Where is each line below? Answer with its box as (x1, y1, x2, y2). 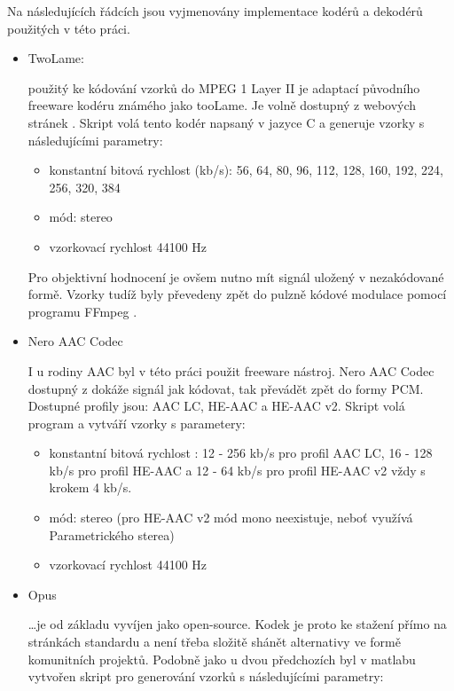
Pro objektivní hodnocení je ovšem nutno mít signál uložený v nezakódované (27, 267, 444, 286)
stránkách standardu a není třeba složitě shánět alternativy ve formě (27, 632, 401, 651)
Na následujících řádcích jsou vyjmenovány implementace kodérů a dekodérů (7, 2, 423, 20)
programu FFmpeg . (27, 302, 137, 320)
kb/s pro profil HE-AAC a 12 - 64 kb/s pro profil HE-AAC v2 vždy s (49, 460, 426, 479)
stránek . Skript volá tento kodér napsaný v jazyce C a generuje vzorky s (27, 113, 425, 131)
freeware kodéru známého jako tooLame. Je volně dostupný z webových (27, 96, 417, 114)
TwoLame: (27, 49, 84, 67)
